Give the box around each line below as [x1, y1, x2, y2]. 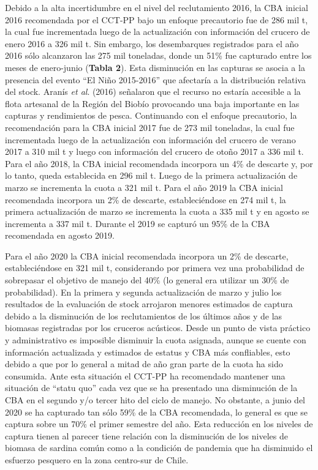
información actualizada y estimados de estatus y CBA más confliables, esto [5, 345, 290, 358]
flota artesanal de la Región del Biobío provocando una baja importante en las [5, 97, 300, 110]
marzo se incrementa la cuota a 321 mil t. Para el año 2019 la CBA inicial [5, 181, 283, 193]
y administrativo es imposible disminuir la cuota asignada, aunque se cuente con [5, 334, 306, 346]
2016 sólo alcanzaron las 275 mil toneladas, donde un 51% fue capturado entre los [5, 49, 312, 62]
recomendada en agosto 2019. [5, 229, 115, 242]
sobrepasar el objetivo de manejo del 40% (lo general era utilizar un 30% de [5, 274, 289, 286]
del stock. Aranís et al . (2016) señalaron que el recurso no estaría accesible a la [5, 85, 301, 98]
